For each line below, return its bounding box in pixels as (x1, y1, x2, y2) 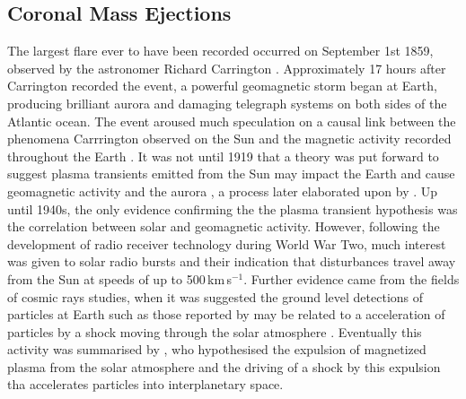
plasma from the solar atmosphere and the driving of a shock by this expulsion (7, 357, 441, 376)
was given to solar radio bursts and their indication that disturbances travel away (7, 252, 456, 271)
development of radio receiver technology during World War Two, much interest (7, 234, 446, 253)
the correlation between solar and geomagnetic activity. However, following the (7, 217, 440, 236)
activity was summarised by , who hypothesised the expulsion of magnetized (7, 340, 426, 359)
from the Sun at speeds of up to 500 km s (7, 269, 232, 288)
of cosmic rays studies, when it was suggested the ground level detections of (7, 287, 424, 306)
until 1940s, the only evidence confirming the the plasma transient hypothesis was (7, 199, 458, 218)
